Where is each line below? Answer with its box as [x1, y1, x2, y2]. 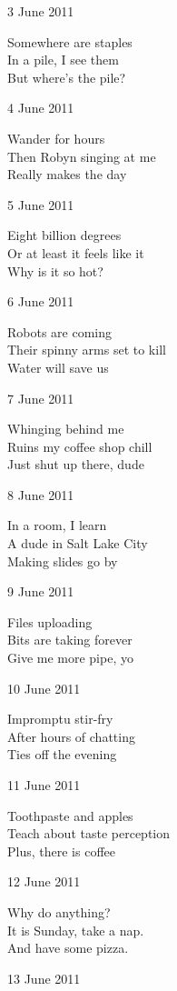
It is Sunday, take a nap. [7, 920, 144, 939]
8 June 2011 [7, 485, 74, 504]
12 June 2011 [7, 872, 81, 891]
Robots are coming [7, 322, 113, 341]
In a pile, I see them [7, 50, 119, 69]
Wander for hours [7, 128, 105, 147]
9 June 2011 [7, 582, 74, 601]
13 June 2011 [7, 968, 81, 987]
